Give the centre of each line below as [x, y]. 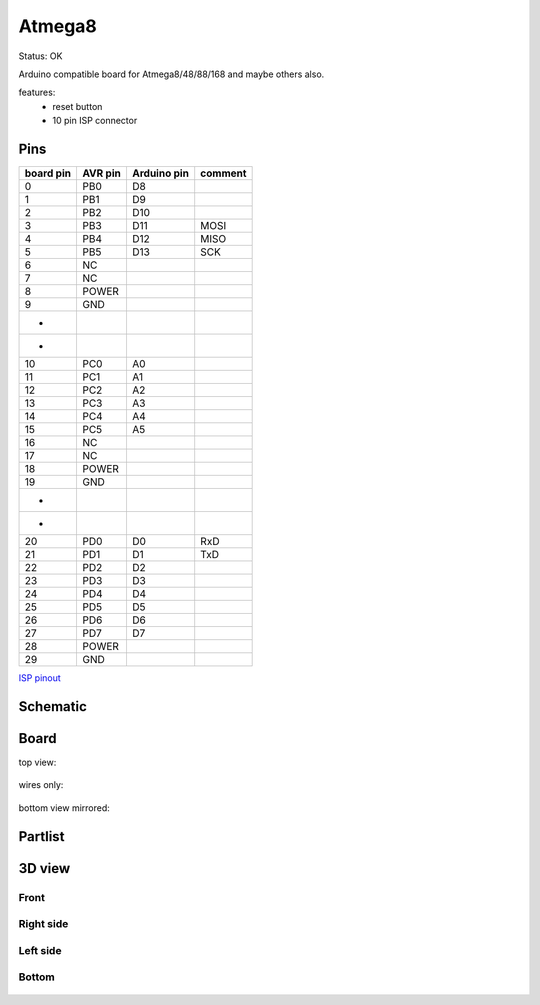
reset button [77, 106]
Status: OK [40, 56]
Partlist [41, 836]
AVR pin [101, 173]
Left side [40, 950]
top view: [37, 762]
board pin [48, 173]
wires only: [41, 785]
